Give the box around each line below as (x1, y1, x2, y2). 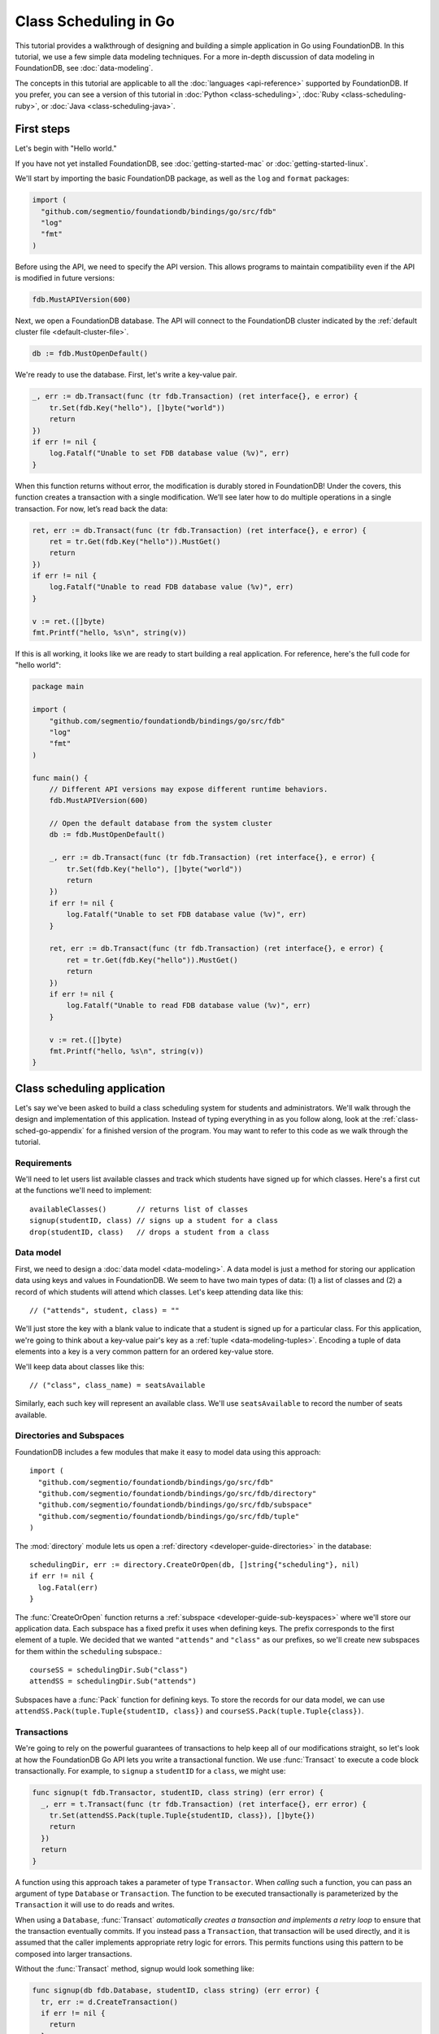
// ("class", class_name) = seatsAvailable (29, 1380, 206, 1390)
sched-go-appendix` (15, 1125, 85, 1135)
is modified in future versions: (15, 273, 115, 283)
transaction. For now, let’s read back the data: (15, 504, 168, 513)
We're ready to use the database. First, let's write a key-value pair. (15, 370, 237, 380)
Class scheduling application (15, 1081, 166, 1095)
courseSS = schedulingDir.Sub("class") (29, 1665, 189, 1675)
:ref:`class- (381, 1115, 419, 1124)
